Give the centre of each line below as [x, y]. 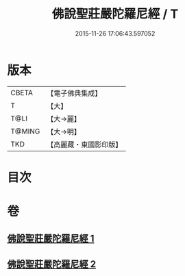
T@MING [25, 131]
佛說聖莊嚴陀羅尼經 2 [52, 264]
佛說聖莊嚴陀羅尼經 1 [51, 239]
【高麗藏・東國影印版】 [85, 145]
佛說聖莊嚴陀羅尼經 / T [115, 14]
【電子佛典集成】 [74, 93]
